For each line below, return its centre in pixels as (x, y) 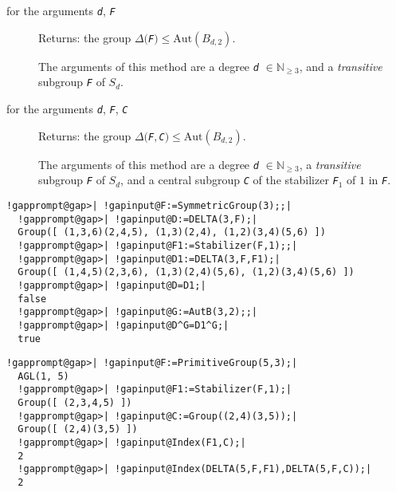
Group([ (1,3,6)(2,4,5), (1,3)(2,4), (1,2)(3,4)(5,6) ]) (172, 232)
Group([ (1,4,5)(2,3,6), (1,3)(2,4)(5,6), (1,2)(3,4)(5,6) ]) (186, 272)
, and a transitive (341, 66)
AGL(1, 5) (43, 376)
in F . (380, 180)
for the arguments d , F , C (67, 108)
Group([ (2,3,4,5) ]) (75, 403)
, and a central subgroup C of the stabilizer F (229, 180)
